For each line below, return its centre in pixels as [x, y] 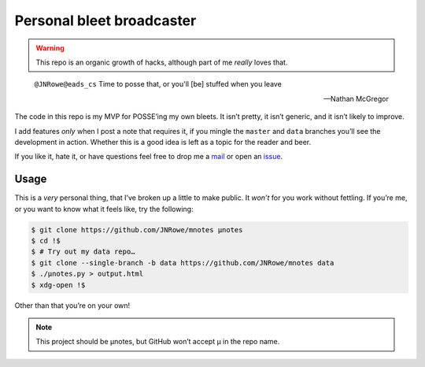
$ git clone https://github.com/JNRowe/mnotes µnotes [137, 230]
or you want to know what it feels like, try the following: [104, 209]
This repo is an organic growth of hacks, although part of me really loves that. [162, 62]
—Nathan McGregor [356, 98]
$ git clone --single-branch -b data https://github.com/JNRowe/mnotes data [183, 263]
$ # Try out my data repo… [83, 252]
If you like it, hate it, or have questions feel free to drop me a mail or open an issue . [149, 157]
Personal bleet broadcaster [105, 20]
